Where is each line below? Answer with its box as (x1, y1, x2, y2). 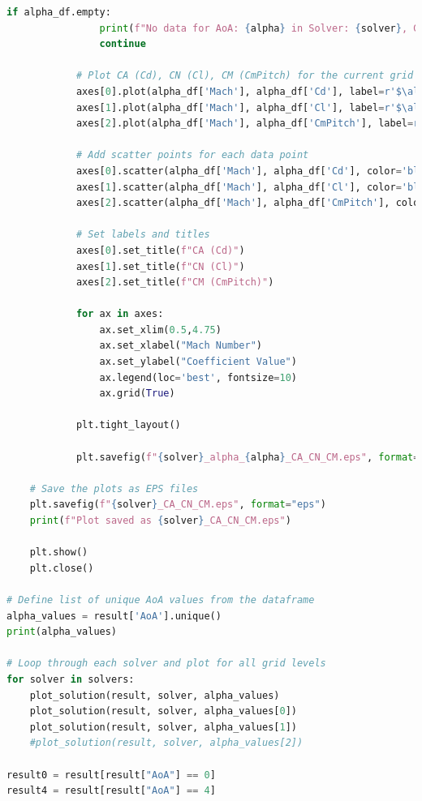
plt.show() (29, 546, 88, 559)
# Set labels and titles (75, 229, 210, 241)
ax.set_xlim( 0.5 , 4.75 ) (99, 323, 222, 336)
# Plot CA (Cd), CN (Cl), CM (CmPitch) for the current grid (75, 70, 414, 82)
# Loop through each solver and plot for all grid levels (6, 658, 326, 670)
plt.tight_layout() (75, 419, 181, 431)
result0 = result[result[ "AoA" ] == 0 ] (6, 769, 216, 781)
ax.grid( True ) (99, 388, 175, 400)
